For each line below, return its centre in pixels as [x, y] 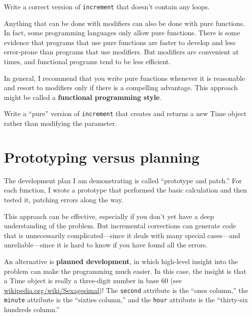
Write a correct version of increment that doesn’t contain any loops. [107, 6]
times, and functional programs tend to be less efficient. [87, 61]
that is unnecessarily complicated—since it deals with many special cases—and [122, 235]
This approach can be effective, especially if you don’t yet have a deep [109, 216]
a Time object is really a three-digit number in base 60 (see [93, 280]
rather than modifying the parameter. [60, 123]
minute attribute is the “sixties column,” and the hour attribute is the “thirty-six [126, 300]
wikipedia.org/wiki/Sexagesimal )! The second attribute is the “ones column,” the [126, 290]
